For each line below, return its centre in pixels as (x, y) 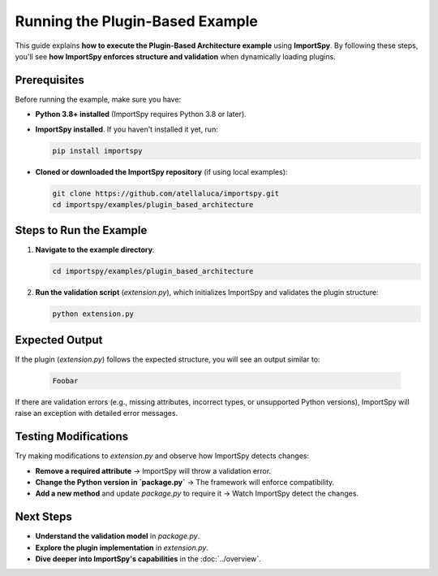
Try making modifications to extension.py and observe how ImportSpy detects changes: (162, 456)
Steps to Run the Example (81, 230)
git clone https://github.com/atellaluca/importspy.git (166, 193)
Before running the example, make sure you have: (98, 99)
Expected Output (59, 340)
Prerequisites (49, 80)
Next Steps (43, 517)
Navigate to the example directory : (95, 250)
